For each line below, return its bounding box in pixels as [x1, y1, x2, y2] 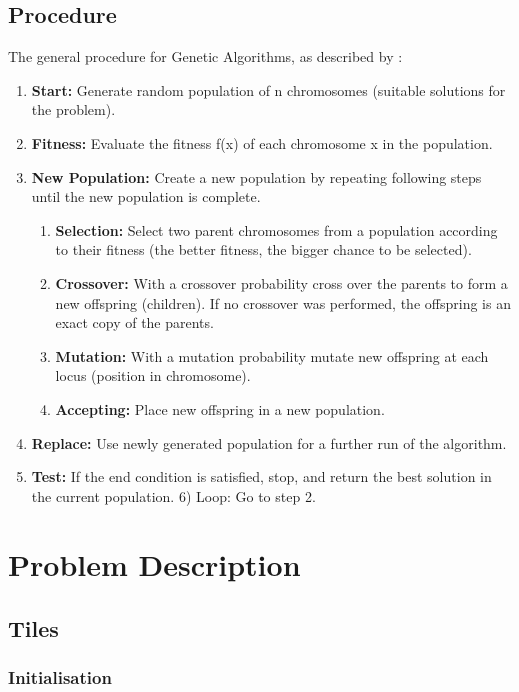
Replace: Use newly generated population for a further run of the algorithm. [31, 432, 507, 453]
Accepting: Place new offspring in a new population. [55, 398, 385, 419]
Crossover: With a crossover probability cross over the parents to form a [55, 272, 508, 293]
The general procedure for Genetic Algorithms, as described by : [8, 46, 403, 67]
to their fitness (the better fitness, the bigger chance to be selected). [55, 239, 472, 260]
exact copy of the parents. [55, 312, 214, 333]
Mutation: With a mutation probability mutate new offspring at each [55, 345, 489, 366]
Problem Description [8, 544, 301, 585]
